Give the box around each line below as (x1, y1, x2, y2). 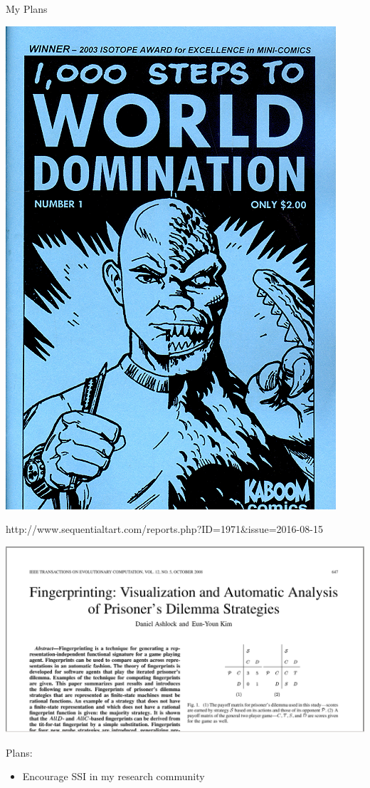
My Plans (6, 1, 48, 16)
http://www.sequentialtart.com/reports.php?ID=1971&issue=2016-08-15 (6, 522, 323, 536)
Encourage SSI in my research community (22, 769, 205, 784)
